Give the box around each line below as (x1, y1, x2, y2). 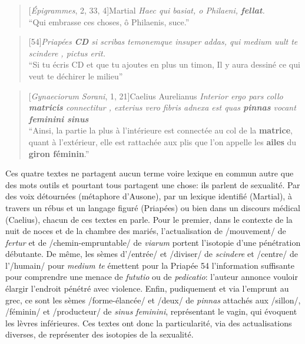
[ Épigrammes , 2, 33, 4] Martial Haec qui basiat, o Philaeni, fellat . (28, 4, 265, 16)
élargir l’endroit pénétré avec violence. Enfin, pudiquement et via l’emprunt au (5, 282, 289, 295)
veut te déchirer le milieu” (28, 69, 123, 82)
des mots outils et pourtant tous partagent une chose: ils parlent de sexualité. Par (5, 178, 300, 191)
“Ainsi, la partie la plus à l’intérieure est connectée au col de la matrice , (28, 124, 293, 136)
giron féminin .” (28, 147, 89, 159)
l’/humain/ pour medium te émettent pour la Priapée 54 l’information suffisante (5, 259, 294, 271)
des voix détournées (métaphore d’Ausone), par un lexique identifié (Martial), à (5, 190, 292, 202)
